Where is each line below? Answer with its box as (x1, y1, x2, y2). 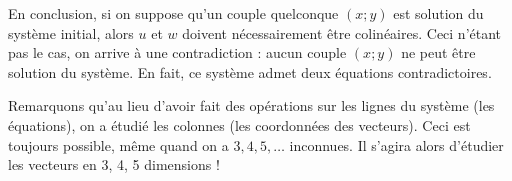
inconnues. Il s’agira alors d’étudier (289, 134, 504, 155)
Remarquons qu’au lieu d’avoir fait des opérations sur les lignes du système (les (8, 95, 495, 116)
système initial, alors (8, 22, 134, 43)
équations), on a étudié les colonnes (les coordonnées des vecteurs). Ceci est (8, 114, 471, 135)
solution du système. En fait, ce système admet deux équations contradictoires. (8, 61, 492, 82)
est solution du (393, 3, 484, 23)
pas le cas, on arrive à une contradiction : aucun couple (8, 42, 347, 63)
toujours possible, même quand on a (8, 134, 229, 155)
